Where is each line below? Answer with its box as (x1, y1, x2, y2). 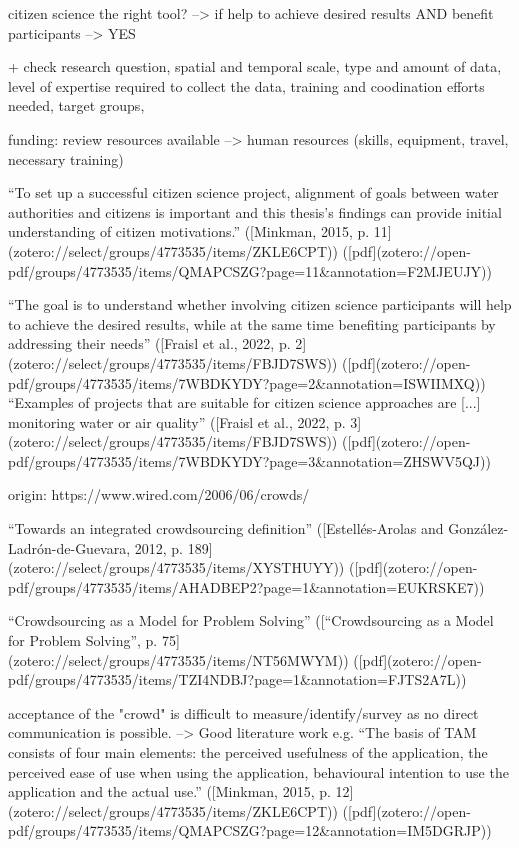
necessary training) (8, 148, 124, 169)
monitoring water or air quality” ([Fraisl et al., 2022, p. (8, 411, 346, 432)
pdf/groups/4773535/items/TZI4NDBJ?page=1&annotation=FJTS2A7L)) (8, 669, 467, 690)
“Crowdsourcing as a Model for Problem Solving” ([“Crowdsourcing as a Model (8, 610, 494, 631)
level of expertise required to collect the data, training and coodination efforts (8, 75, 485, 96)
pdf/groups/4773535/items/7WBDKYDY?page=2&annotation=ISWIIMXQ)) (8, 372, 486, 393)
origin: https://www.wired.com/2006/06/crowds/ (8, 484, 310, 505)
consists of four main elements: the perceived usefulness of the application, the (8, 742, 488, 762)
